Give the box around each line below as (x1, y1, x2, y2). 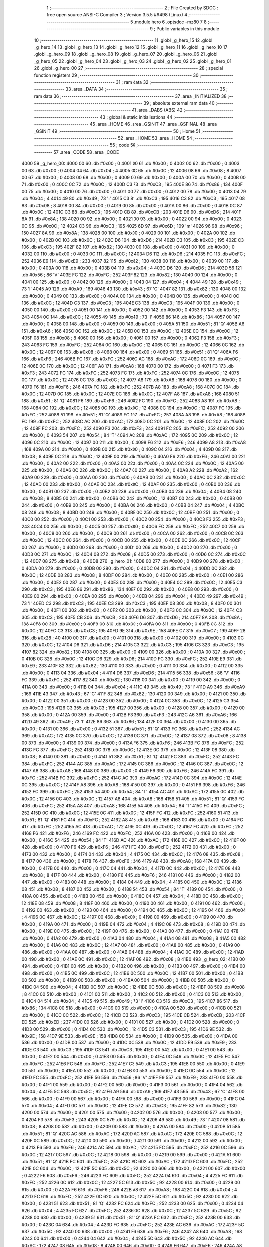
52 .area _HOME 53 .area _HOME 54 (117, 135, 192, 141)
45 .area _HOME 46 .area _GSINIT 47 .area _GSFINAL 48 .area (89, 121, 217, 127)
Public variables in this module (156, 26, 219, 32)
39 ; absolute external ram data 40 (143, 100, 215, 106)
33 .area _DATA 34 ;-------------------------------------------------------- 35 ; (65, 86, 228, 92)
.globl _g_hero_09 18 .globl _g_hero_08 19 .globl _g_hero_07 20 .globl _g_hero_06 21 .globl (34, 51, 218, 57)
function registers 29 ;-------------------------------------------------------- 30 (34, 72, 199, 78)
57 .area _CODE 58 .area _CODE (53, 149, 119, 155)
